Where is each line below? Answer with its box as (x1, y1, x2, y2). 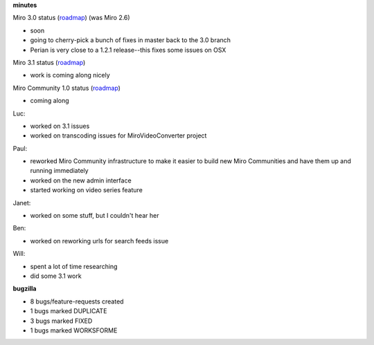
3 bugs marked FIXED (30, 317, 93, 325)
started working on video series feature (30, 186, 143, 194)
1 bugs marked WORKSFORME (30, 326, 118, 335)
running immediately (30, 167, 89, 175)
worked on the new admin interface (30, 176, 132, 185)
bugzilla (12, 284, 37, 293)
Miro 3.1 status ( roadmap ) (12, 58, 86, 66)
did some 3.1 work (30, 272, 82, 280)
